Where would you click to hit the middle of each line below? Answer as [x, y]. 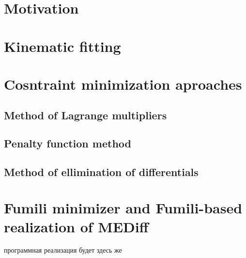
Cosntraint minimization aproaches [123, 84]
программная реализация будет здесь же [63, 250]
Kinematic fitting [62, 46]
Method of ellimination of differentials [101, 172]
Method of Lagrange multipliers [85, 115]
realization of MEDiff [76, 226]
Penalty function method [68, 143]
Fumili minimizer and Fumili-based [123, 207]
